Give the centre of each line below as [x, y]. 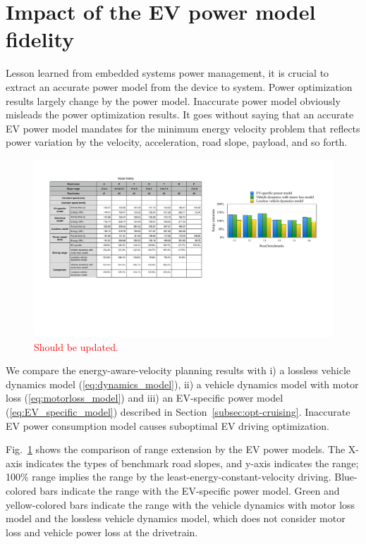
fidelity [40, 39]
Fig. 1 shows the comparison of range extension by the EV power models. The [176, 449]
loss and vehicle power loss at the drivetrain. [102, 532]
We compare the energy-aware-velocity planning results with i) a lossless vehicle [178, 370]
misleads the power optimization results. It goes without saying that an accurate [180, 115]
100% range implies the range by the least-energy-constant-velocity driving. [169, 477]
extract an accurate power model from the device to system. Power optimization [179, 86]
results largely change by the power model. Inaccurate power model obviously [173, 100]
